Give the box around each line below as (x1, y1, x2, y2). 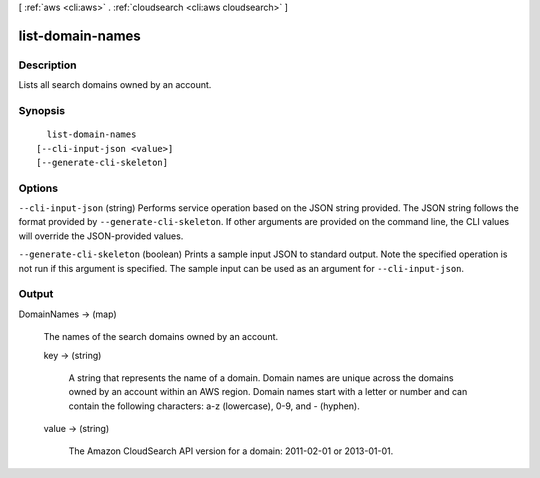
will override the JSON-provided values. (18, 230, 184, 242)
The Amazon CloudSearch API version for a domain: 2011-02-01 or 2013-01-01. (68, 445, 394, 457)
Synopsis (18, 103, 65, 117)
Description (18, 58, 77, 72)
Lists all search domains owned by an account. (18, 79, 212, 91)
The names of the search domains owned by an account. (43, 331, 279, 343)
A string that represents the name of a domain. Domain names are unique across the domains (68, 371, 454, 384)
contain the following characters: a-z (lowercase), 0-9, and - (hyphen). (68, 400, 360, 412)
